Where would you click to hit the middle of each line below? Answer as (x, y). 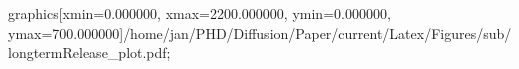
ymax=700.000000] (66, 32)
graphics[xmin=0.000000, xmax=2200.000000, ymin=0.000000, (199, 13)
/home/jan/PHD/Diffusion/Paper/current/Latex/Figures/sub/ (317, 32)
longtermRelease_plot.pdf (87, 52)
